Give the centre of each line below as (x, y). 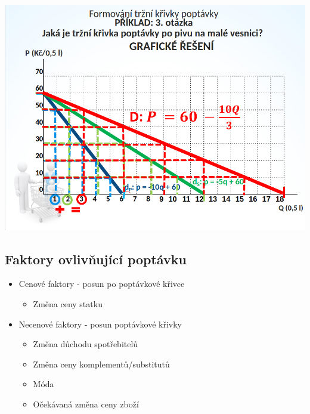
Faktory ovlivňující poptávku (96, 259)
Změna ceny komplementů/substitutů (101, 364)
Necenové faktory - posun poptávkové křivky (100, 324)
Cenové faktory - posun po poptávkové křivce (102, 284)
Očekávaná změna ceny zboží (86, 404)
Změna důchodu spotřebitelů (86, 344)
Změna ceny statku (68, 303)
